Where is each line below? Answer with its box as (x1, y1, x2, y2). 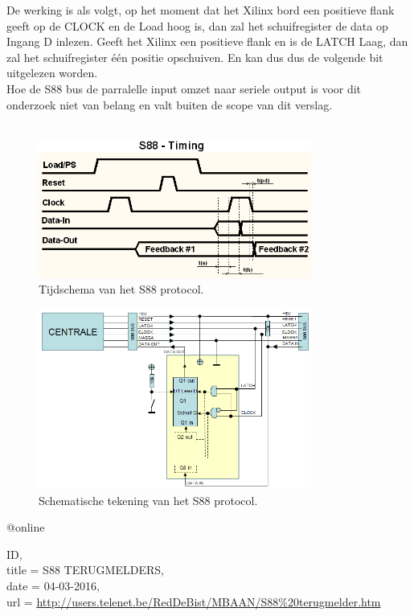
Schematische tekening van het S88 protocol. (39, 491, 258, 508)
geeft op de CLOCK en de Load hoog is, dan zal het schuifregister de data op (6, 17, 388, 34)
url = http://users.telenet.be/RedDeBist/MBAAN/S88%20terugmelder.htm (6, 593, 381, 610)
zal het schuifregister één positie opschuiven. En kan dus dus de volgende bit (6, 48, 383, 65)
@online (6, 519, 45, 536)
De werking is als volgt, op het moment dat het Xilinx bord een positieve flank (6, 2, 395, 18)
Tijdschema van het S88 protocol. (39, 281, 204, 298)
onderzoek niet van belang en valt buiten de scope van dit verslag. (6, 96, 333, 113)
